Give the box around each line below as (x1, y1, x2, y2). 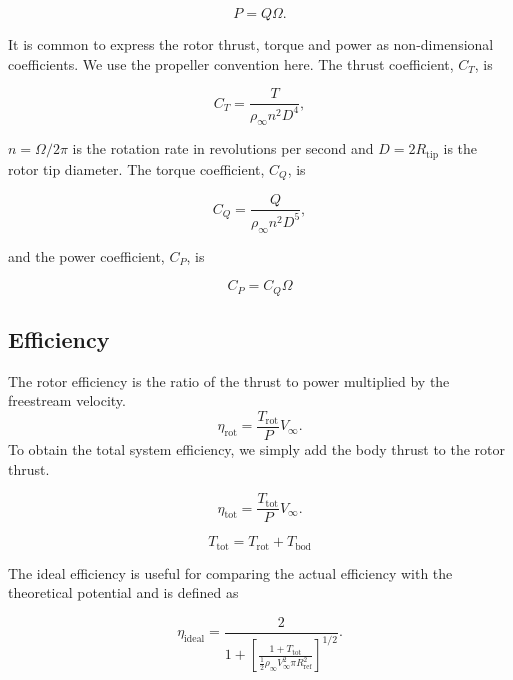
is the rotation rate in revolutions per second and (72, 138, 374, 159)
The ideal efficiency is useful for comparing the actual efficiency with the (8, 562, 453, 583)
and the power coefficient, (8, 245, 165, 266)
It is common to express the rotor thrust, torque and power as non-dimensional (8, 34, 494, 54)
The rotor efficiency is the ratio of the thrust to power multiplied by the (8, 370, 450, 391)
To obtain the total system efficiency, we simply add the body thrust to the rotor (8, 439, 506, 459)
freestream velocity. (8, 390, 126, 411)
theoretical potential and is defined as (8, 582, 239, 603)
